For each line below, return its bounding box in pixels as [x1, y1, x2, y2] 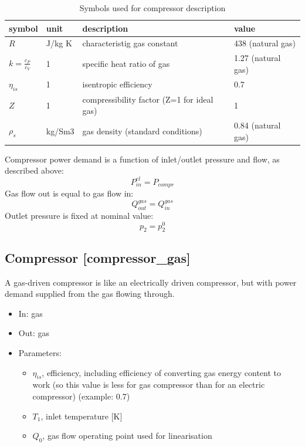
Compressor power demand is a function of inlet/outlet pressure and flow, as [5, 153, 280, 165]
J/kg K [46, 37, 72, 49]
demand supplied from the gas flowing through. [5, 287, 175, 300]
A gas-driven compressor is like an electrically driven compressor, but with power [5, 276, 297, 288]
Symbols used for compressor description [79, 2, 226, 13]
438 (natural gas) [233, 37, 296, 49]
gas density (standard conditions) [82, 125, 202, 137]
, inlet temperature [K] [40, 409, 123, 422]
